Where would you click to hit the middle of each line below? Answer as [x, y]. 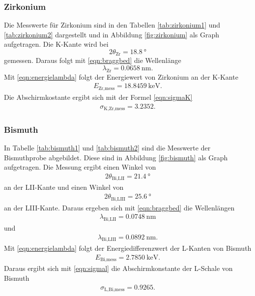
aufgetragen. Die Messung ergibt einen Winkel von [80, 167]
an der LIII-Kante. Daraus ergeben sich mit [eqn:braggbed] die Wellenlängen [119, 207]
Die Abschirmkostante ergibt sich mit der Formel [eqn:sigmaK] [98, 97]
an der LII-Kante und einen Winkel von [64, 187]
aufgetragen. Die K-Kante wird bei [56, 44]
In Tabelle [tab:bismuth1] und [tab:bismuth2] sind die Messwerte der [107, 148]
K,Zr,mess [114, 108]
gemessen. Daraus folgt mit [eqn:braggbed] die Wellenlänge [93, 60]
